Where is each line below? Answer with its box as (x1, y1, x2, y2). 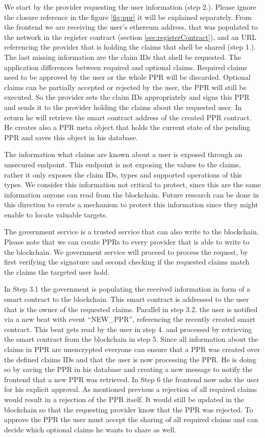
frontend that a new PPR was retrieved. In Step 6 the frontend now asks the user (4, 374, 259, 384)
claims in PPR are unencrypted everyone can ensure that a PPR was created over (4, 344, 260, 354)
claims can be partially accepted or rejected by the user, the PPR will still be (4, 81, 247, 92)
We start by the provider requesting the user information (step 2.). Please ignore (4, 2, 256, 12)
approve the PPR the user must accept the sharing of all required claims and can (4, 414, 258, 425)
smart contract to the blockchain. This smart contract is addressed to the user (4, 294, 249, 304)
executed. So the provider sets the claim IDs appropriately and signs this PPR (4, 92, 250, 102)
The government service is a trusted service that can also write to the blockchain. (4, 226, 259, 237)
